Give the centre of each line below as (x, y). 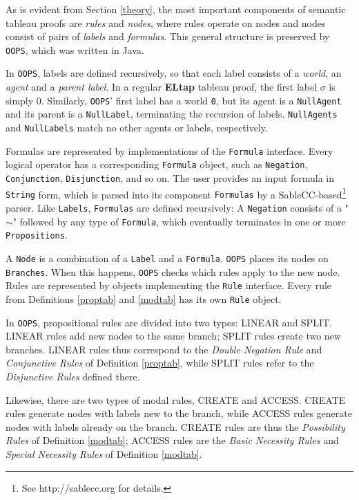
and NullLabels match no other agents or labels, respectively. (137, 127)
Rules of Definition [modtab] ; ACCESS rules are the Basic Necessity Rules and (172, 440)
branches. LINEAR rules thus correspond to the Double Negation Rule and (164, 349)
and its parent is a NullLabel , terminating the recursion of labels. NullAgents (172, 114)
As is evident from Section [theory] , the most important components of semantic (176, 9)
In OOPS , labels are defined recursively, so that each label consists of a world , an (174, 73)
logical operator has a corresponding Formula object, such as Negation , (157, 164)
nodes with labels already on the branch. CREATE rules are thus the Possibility (175, 426)
